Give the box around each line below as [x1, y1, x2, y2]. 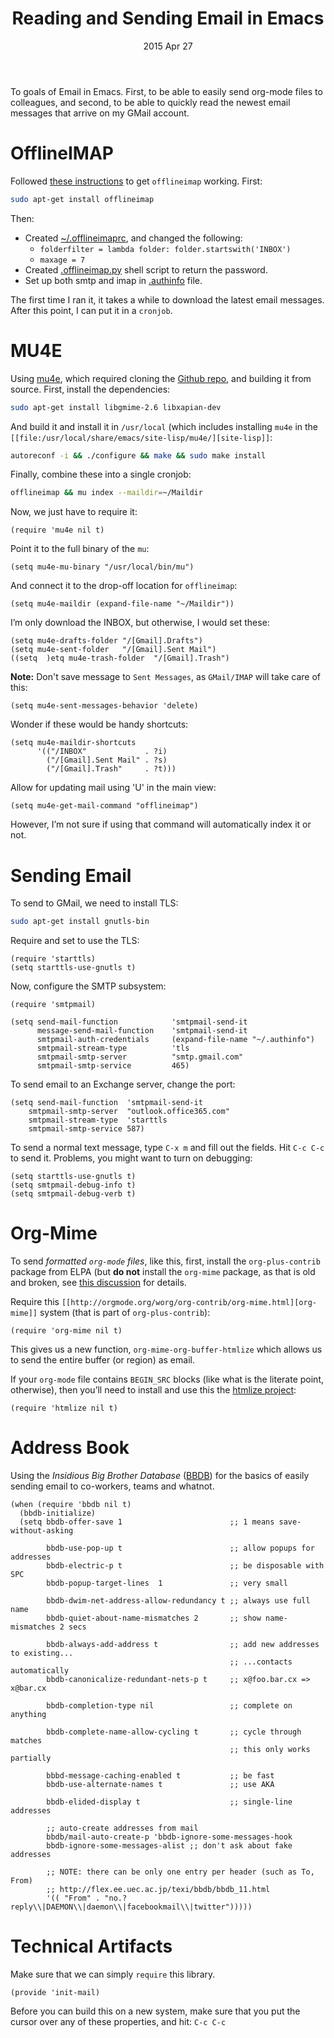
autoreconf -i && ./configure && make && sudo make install [10, 450, 267, 461]
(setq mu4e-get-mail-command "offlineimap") [10, 801, 199, 811]
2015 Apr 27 [143, 40, 193, 52]
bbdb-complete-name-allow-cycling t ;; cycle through [46, 1727, 302, 1737]
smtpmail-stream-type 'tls [36, 1043, 190, 1054]
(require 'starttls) [10, 954, 97, 964]
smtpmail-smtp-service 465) [36, 1061, 190, 1071]
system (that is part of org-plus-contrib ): [39, 1307, 211, 1319]
